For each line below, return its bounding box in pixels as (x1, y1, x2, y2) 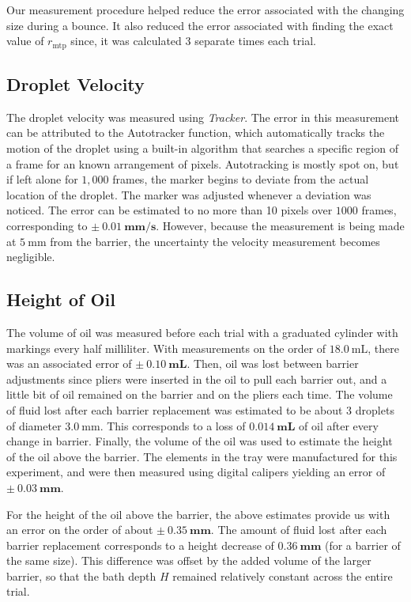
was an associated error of (6, 355, 132, 372)
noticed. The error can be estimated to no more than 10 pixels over (6, 202, 333, 218)
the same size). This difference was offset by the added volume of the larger (6, 552, 371, 569)
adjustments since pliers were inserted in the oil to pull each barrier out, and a (6, 370, 387, 387)
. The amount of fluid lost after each (210, 521, 387, 538)
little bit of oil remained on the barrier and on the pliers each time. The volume (6, 386, 393, 403)
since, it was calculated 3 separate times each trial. (70, 32, 316, 49)
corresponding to (6, 218, 88, 233)
